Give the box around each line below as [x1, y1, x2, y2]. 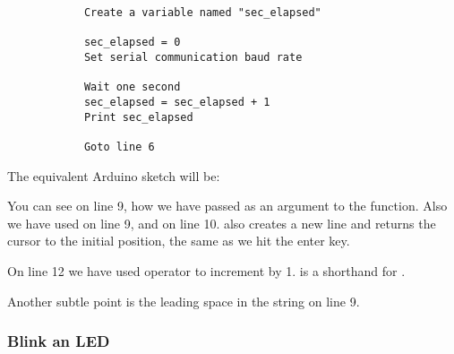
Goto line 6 [83, 140, 155, 153]
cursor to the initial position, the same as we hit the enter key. [7, 231, 350, 250]
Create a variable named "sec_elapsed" [83, 6, 321, 19]
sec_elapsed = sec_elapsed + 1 [83, 95, 270, 108]
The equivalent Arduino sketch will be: [7, 166, 220, 185]
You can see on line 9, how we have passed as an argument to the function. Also [7, 196, 448, 215]
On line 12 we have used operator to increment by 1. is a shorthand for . [7, 261, 406, 280]
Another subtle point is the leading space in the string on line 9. [7, 291, 360, 310]
